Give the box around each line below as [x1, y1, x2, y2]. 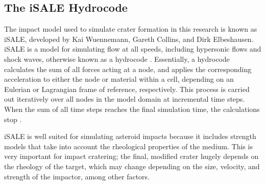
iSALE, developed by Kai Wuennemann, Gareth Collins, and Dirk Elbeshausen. [4, 33, 254, 44]
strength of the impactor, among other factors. [4, 171, 150, 181]
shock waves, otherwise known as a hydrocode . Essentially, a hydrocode [4, 53, 230, 64]
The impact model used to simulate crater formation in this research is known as [4, 24, 257, 34]
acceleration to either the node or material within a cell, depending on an [4, 74, 234, 84]
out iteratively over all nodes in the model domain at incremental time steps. [4, 94, 245, 104]
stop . [4, 113, 22, 124]
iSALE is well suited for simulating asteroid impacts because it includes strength [4, 131, 256, 142]
